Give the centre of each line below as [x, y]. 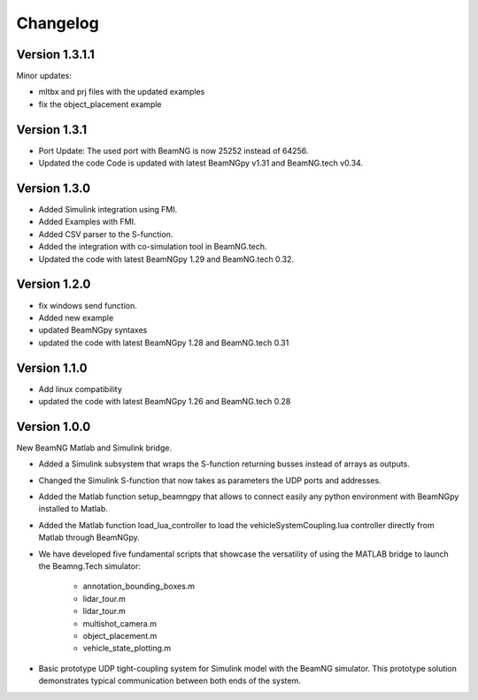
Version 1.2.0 [54, 285]
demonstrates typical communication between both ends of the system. [170, 681]
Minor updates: [44, 76]
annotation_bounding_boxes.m [139, 586]
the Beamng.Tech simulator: [89, 566]
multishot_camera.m [119, 623]
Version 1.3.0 [54, 188]
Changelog [58, 23]
